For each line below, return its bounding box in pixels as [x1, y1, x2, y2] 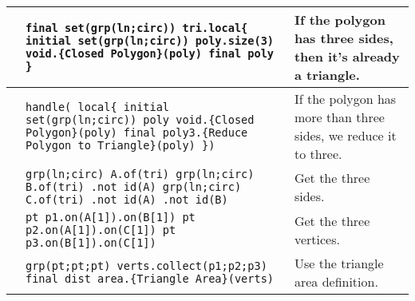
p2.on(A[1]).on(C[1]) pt [26, 224, 176, 236]
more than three [294, 108, 385, 126]
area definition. [294, 272, 378, 291]
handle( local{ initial [26, 101, 170, 113]
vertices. [294, 230, 340, 248]
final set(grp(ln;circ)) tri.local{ [26, 22, 248, 34]
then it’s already [294, 47, 400, 65]
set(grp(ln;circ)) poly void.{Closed [26, 113, 255, 126]
